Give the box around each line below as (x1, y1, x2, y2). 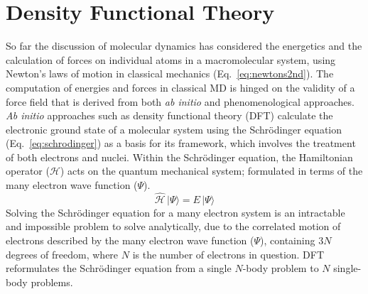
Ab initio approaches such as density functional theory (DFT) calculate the (6, 108, 333, 123)
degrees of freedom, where (6, 246, 119, 261)
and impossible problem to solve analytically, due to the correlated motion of (6, 219, 341, 234)
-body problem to (242, 261, 319, 276)
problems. (31, 274, 73, 289)
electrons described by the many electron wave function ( (6, 233, 254, 248)
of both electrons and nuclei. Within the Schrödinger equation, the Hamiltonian (6, 149, 353, 164)
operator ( (6, 163, 50, 178)
